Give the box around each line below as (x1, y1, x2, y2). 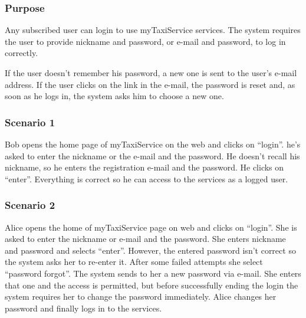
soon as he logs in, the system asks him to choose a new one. (5, 90, 224, 102)
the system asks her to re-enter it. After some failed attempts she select (5, 255, 263, 268)
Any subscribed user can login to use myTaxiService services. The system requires (5, 24, 301, 36)
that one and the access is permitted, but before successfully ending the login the (5, 278, 298, 291)
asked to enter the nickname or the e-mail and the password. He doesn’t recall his (5, 149, 300, 162)
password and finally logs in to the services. (5, 301, 162, 314)
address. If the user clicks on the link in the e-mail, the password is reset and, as (5, 78, 295, 90)
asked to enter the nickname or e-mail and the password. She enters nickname (5, 232, 286, 245)
